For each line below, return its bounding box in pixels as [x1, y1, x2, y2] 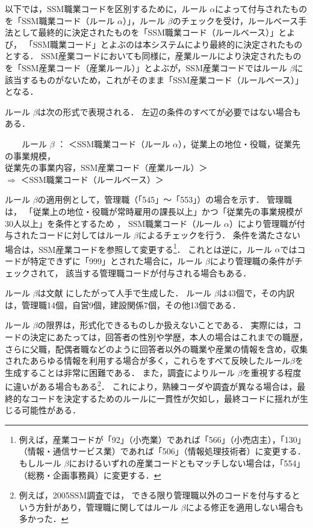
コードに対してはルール [38, 229, 131, 241]
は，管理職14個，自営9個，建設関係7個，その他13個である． [5, 298, 241, 311]
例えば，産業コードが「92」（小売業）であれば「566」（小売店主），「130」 [19, 433, 306, 445]
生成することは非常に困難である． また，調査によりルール [5, 366, 235, 378]
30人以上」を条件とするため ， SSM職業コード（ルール [5, 217, 222, 229]
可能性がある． [21, 404, 81, 416]
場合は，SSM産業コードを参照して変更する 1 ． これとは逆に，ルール [5, 241, 272, 255]
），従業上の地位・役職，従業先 [178, 137, 300, 150]
